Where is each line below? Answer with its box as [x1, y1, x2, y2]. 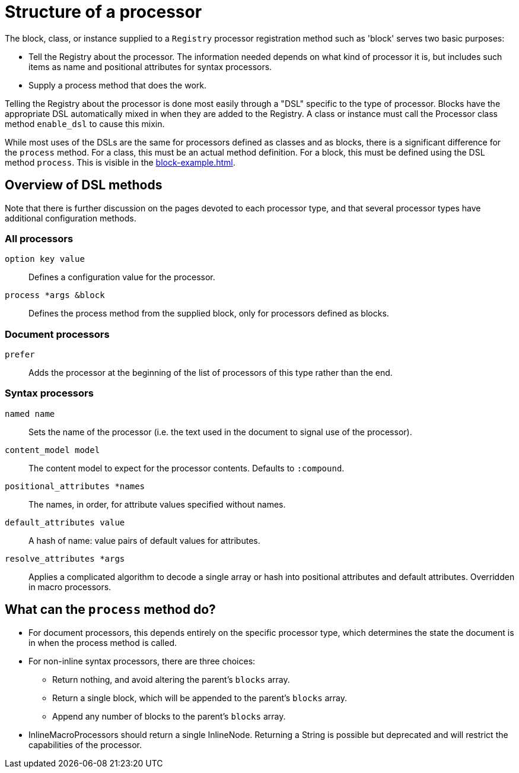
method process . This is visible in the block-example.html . [5, 157, 235, 167]
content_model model [5, 445, 100, 455]
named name [5, 408, 55, 419]
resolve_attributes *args [5, 553, 125, 563]
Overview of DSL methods [5, 178, 163, 193]
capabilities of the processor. [28, 739, 142, 750]
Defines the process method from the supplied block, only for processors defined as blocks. [28, 308, 389, 319]
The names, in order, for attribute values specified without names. [28, 499, 286, 509]
